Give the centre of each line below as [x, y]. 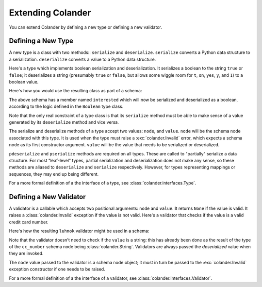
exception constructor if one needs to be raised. [57, 269]
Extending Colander [50, 13]
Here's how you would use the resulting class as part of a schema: [75, 91]
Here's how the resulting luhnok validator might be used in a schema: [79, 231]
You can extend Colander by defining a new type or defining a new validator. [85, 27]
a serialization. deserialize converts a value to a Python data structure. [82, 59]
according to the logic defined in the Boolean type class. [66, 106]
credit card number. [29, 222]
